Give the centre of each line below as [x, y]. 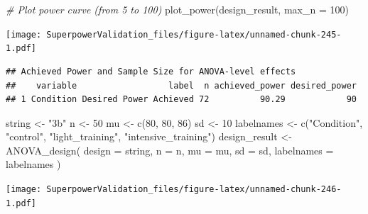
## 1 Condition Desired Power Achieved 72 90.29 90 [181, 100]
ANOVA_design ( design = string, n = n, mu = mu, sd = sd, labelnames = [170, 150]
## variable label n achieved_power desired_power [181, 85]
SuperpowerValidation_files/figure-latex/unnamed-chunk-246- [194, 190]
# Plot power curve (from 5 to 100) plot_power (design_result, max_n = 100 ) [177, 9]
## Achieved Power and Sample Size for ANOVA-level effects [151, 71]
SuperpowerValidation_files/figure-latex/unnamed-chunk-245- [194, 34]
